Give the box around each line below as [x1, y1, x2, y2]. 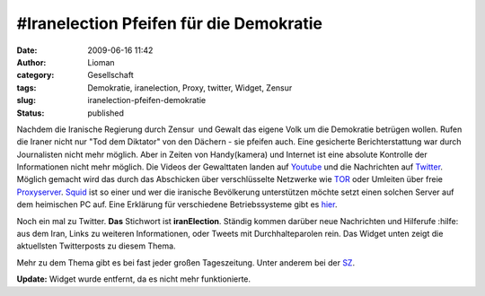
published [87, 108, 125, 118]
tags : [16, 82, 37, 93]
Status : [16, 108, 45, 118]
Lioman [87, 57, 116, 67]
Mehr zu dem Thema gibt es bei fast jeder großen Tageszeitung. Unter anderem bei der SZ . [16, 257, 355, 268]
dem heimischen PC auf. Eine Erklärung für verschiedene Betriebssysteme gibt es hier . [16, 199, 338, 210]
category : [16, 70, 55, 81]
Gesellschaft [87, 70, 134, 81]
